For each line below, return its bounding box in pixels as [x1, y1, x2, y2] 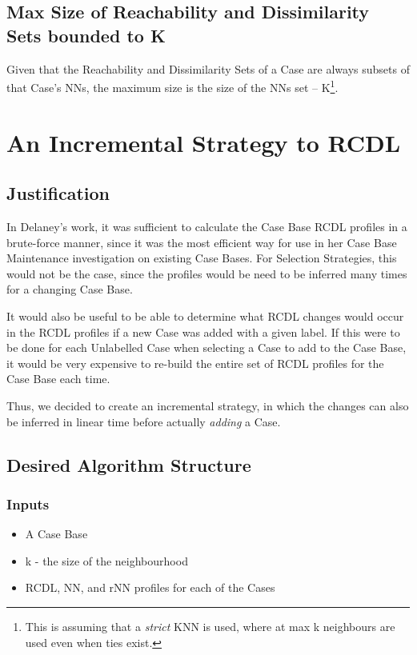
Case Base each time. [6, 370, 110, 387]
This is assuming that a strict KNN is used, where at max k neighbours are [25, 617, 395, 634]
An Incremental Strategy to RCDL [6, 126, 401, 158]
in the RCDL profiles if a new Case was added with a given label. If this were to [6, 323, 400, 340]
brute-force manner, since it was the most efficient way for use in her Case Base [6, 234, 397, 250]
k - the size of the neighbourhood [25, 552, 188, 569]
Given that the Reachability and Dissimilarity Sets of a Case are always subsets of [6, 60, 410, 77]
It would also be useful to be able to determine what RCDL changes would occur [6, 307, 404, 324]
